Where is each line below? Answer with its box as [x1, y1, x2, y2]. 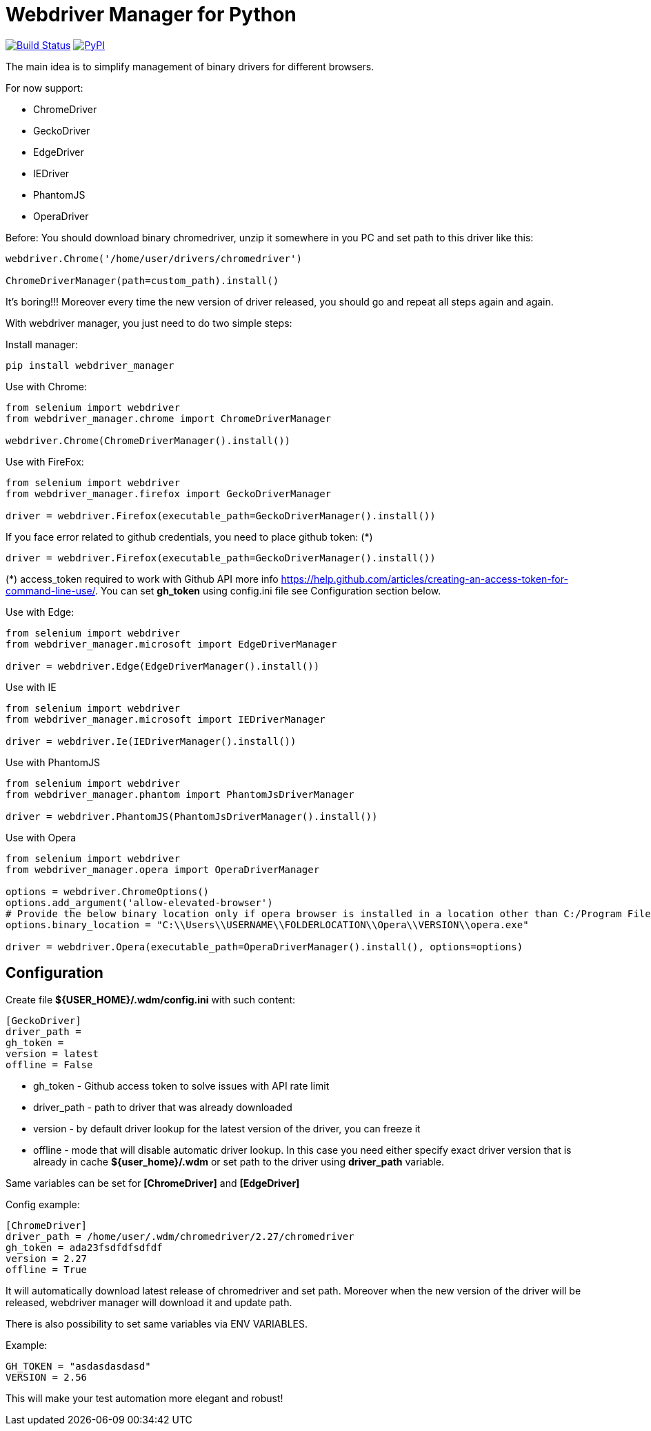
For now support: [6, 81, 83, 94]
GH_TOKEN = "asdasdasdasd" [6, 1360, 151, 1372]
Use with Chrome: [6, 380, 87, 392]
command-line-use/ [6, 584, 96, 597]
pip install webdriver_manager [6, 359, 174, 371]
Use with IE [6, 681, 57, 693]
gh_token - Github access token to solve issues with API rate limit [33, 1079, 330, 1092]
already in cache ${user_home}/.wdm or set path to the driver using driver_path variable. [33, 1155, 445, 1168]
